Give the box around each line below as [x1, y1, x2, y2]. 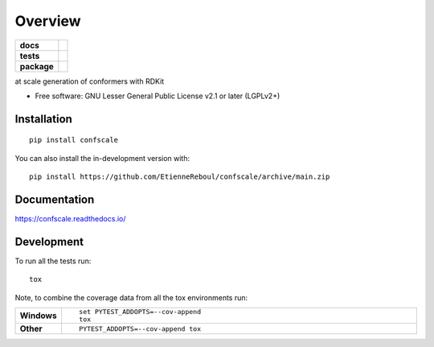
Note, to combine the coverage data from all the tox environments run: [14, 292, 248, 302]
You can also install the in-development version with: [14, 153, 190, 163]
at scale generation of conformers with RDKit [14, 76, 165, 86]
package [19, 60, 54, 72]
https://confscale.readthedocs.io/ [14, 214, 126, 224]
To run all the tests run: [14, 256, 92, 266]
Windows [19, 310, 57, 321]
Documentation [14, 192, 95, 206]
